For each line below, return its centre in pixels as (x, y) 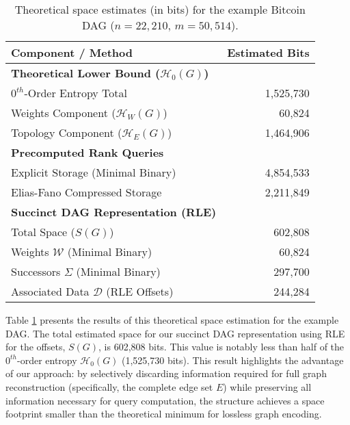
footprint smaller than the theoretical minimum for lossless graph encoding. (164, 414)
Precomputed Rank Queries (87, 152)
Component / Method (72, 52)
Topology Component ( (67, 132)
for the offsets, (36, 347)
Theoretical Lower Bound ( (86, 73)
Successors (36, 271)
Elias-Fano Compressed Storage (86, 192)
